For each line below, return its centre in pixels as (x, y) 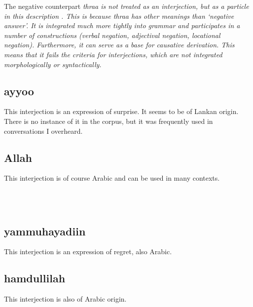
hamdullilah (35, 278)
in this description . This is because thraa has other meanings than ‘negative (119, 16)
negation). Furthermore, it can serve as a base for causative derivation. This (119, 45)
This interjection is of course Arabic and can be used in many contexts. (112, 178)
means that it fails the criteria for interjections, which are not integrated (113, 54)
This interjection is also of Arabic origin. (65, 299)
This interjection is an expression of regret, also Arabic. (88, 251)
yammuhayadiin (45, 231)
